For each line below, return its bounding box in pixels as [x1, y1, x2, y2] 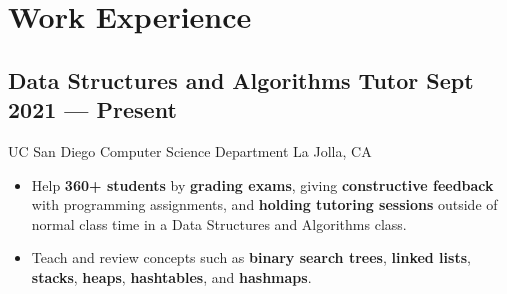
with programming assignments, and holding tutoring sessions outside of [31, 194, 498, 215]
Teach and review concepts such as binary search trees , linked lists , [31, 247, 471, 268]
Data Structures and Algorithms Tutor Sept [8, 64, 474, 95]
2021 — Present [8, 94, 177, 125]
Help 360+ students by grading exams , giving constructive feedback [31, 174, 494, 195]
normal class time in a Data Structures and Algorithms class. [31, 213, 407, 234]
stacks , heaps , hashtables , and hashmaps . [31, 266, 312, 287]
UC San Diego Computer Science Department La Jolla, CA [8, 140, 372, 161]
